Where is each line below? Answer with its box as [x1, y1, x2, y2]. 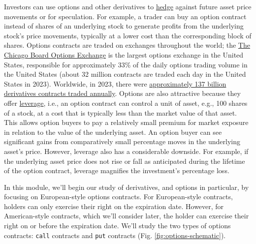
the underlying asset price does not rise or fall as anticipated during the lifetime [4, 155, 245, 166]
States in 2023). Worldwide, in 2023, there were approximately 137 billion [4, 78, 226, 89]
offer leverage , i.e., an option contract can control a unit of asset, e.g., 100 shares [4, 97, 248, 108]
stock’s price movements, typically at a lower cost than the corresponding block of [4, 30, 252, 40]
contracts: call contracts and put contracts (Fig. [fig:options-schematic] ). [4, 230, 226, 240]
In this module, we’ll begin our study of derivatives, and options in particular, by [4, 182, 249, 192]
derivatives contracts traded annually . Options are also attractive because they [4, 88, 241, 98]
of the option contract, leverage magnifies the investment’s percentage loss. [4, 165, 229, 176]
